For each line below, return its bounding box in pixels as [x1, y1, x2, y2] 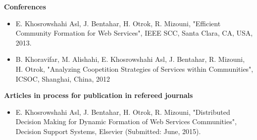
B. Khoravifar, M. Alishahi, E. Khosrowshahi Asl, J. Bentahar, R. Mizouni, [15, 54, 245, 64]
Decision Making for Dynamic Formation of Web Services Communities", [15, 116, 237, 127]
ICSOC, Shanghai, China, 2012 [15, 73, 110, 84]
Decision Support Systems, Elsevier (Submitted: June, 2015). [15, 126, 201, 136]
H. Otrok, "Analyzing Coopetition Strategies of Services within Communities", [15, 63, 254, 74]
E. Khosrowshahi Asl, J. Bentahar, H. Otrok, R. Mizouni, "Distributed [15, 106, 230, 117]
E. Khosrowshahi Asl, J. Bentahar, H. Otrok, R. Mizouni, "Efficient [15, 18, 221, 28]
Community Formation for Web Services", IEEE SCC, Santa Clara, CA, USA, [15, 28, 253, 38]
